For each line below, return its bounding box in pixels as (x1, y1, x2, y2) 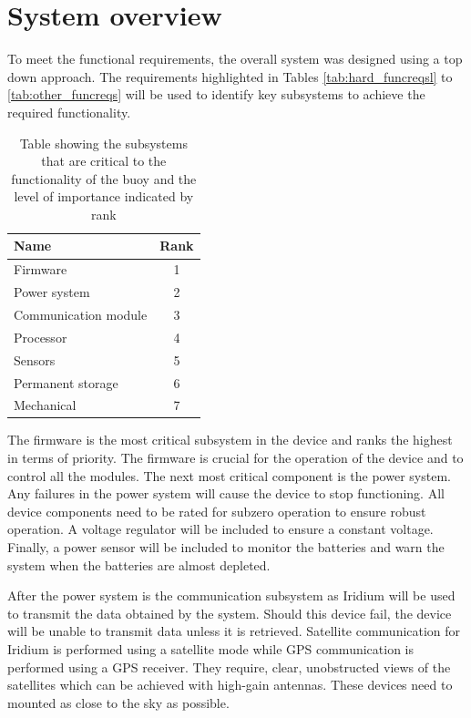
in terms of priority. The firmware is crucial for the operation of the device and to (7, 448, 464, 467)
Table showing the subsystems (19, 133, 188, 152)
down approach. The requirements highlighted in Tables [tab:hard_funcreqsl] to (7, 67, 453, 86)
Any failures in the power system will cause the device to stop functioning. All (7, 484, 445, 503)
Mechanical (14, 395, 77, 415)
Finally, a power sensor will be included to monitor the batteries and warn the (7, 538, 445, 557)
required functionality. (7, 102, 131, 121)
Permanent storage (14, 373, 118, 392)
